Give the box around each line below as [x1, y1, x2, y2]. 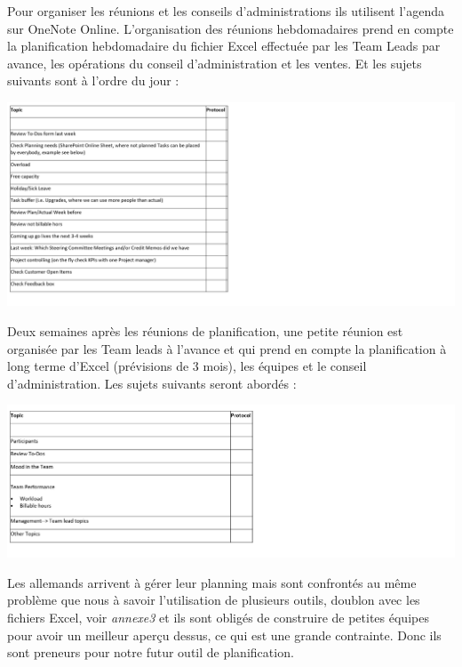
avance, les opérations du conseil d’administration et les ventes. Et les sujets [7, 53, 422, 72]
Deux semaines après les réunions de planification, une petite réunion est [7, 321, 403, 340]
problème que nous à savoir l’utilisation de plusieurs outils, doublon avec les [7, 591, 420, 609]
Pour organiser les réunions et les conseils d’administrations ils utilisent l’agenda [7, 2, 444, 20]
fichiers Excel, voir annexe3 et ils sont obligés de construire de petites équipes [7, 608, 429, 627]
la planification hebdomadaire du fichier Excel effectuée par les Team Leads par [7, 36, 441, 55]
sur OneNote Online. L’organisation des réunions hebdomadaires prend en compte [7, 19, 454, 37]
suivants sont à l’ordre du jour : [7, 71, 179, 90]
